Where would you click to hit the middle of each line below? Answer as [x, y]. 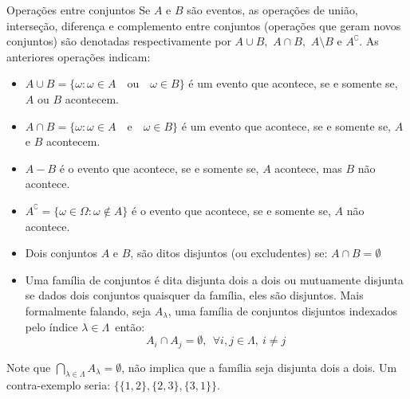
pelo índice [51, 326]
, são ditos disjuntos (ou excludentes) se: [229, 253]
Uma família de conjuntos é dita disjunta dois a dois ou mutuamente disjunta [214, 279]
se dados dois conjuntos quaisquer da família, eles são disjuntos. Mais [194, 295]
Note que [29, 367]
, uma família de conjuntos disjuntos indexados [283, 310]
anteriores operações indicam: [79, 56]
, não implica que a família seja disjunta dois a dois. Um [259, 367]
